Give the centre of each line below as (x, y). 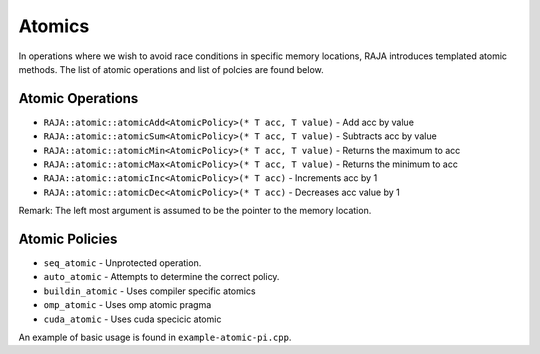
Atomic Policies (68, 239)
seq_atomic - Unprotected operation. (122, 263)
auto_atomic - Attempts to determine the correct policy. (161, 277)
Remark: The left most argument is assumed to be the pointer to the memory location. (195, 211)
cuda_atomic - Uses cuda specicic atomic (132, 319)
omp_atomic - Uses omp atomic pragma (127, 305)
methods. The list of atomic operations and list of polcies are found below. (171, 69)
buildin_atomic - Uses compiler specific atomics (149, 291)
